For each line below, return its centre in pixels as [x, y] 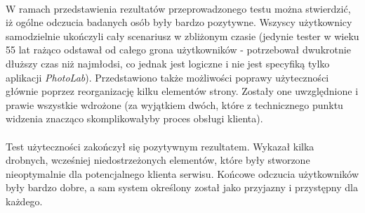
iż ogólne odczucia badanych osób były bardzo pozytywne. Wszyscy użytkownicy [179, 22]
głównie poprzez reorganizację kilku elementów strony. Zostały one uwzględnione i [182, 91]
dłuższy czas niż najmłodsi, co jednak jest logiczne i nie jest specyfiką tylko [168, 63]
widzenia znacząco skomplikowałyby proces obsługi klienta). [134, 118]
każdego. [24, 201]
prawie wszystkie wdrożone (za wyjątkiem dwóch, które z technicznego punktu [174, 104]
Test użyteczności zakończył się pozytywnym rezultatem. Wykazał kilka [160, 146]
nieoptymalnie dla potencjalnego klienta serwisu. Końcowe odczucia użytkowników [182, 173]
